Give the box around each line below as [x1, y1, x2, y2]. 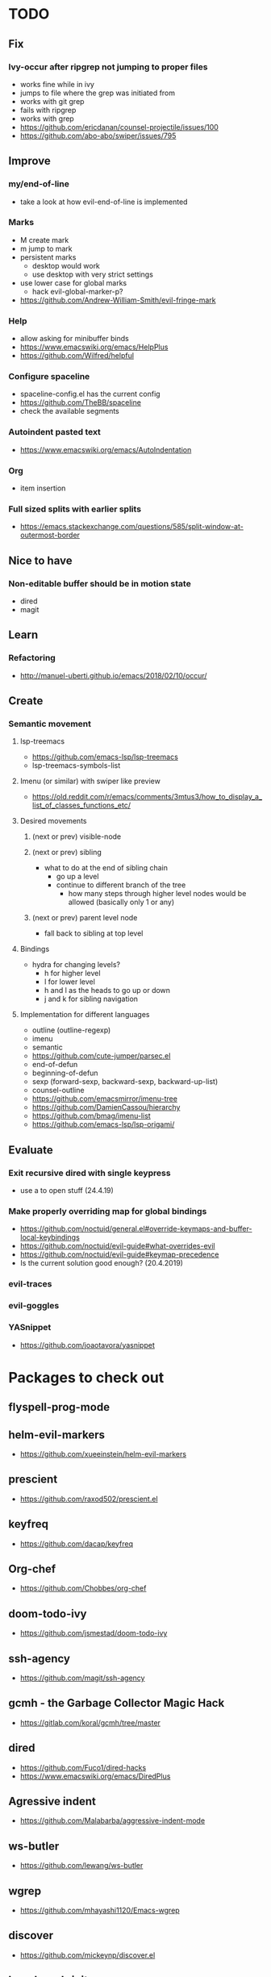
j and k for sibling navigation [44, 994, 139, 1004]
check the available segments [19, 407, 119, 416]
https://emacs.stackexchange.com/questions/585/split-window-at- [19, 522, 244, 532]
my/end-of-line [8, 178, 70, 190]
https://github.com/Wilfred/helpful [19, 351, 135, 361]
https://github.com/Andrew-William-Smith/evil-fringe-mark [19, 295, 216, 305]
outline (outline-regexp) [31, 1025, 111, 1035]
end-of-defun [31, 1060, 78, 1070]
